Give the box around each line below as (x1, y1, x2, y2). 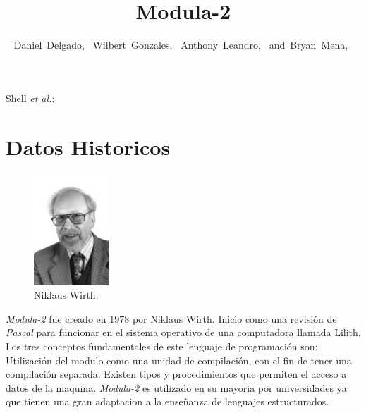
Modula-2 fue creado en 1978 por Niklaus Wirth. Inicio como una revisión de (6, 311, 337, 326)
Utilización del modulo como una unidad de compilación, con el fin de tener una (6, 352, 352, 367)
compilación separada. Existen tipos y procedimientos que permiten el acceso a (6, 366, 347, 381)
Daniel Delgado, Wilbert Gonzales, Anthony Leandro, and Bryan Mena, (13, 37, 348, 52)
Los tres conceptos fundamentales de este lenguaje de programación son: (6, 339, 318, 354)
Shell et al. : (6, 90, 55, 105)
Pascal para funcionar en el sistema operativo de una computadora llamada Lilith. (6, 325, 361, 340)
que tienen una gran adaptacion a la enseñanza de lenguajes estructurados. (6, 394, 329, 409)
